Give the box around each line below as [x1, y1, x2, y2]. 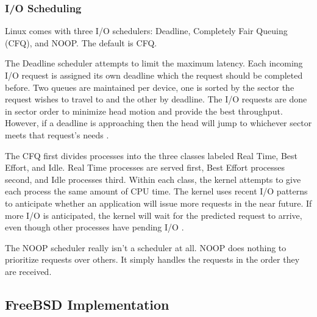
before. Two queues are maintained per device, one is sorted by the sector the [5, 80, 294, 93]
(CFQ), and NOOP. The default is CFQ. [5, 36, 157, 49]
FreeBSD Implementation [5, 294, 169, 313]
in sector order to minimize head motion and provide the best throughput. [5, 104, 283, 117]
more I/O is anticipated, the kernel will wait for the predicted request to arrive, [5, 208, 302, 221]
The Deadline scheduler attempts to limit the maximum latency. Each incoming [5, 57, 303, 69]
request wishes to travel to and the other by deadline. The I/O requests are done [5, 93, 307, 105]
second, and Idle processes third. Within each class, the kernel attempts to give [5, 173, 301, 185]
